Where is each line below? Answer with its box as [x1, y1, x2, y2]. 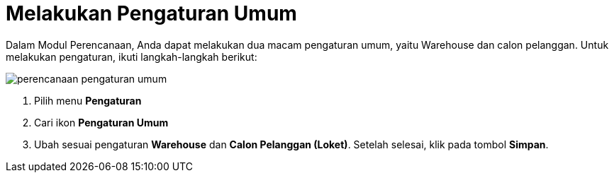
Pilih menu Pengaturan [34, 94, 142, 107]
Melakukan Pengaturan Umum [6, 1, 297, 25]
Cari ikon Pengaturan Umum [34, 116, 169, 129]
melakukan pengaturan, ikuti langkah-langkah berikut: [6, 50, 257, 63]
